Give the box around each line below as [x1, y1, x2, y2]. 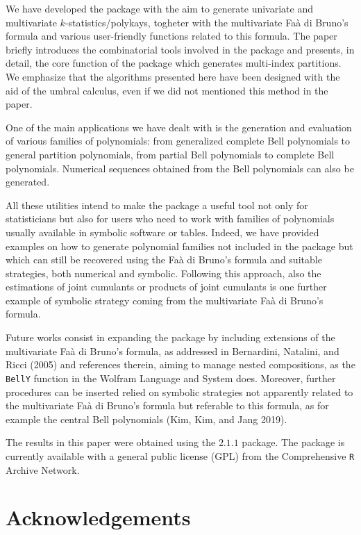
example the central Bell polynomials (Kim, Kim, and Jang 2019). [6, 411, 287, 426]
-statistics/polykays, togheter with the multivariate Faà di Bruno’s [65, 15, 349, 29]
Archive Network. [6, 462, 80, 477]
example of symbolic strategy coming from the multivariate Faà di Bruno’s [6, 293, 324, 307]
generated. [6, 174, 50, 189]
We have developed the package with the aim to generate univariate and [6, 1, 314, 15]
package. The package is [242, 435, 345, 450]
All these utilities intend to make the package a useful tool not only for [6, 197, 308, 212]
